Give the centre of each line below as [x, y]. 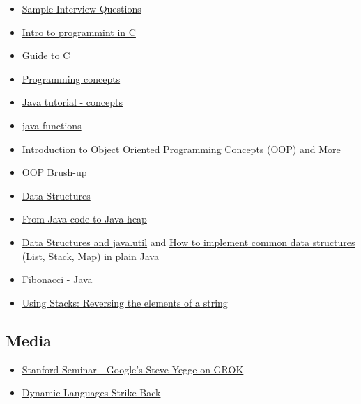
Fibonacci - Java [57, 279]
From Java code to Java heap [84, 219]
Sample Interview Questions [82, 8]
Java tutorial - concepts [72, 102]
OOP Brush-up [54, 172]
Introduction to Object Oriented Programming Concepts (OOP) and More [181, 148]
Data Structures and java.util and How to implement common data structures [189, 242]
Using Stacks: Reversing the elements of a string [125, 302]
